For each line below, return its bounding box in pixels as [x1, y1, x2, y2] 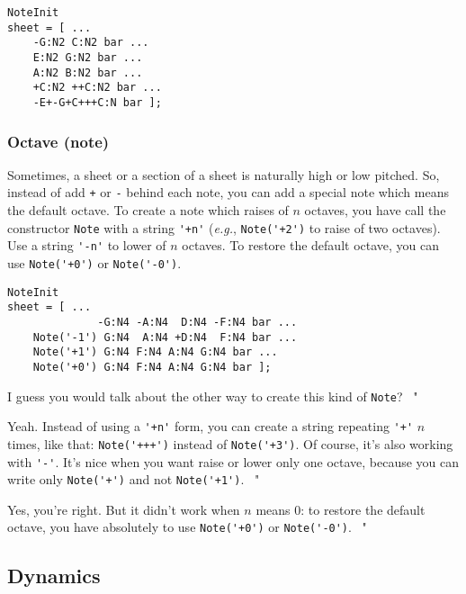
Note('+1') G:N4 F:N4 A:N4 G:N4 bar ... [32, 346, 278, 359]
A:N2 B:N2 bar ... [32, 66, 143, 79]
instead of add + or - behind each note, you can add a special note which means [7, 183, 449, 202]
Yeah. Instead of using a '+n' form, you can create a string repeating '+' [7, 417, 414, 436]
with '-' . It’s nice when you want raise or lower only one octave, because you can [7, 452, 460, 471]
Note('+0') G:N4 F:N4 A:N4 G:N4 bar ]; [32, 360, 272, 373]
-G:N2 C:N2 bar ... [32, 36, 149, 49]
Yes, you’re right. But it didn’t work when [7, 499, 240, 518]
